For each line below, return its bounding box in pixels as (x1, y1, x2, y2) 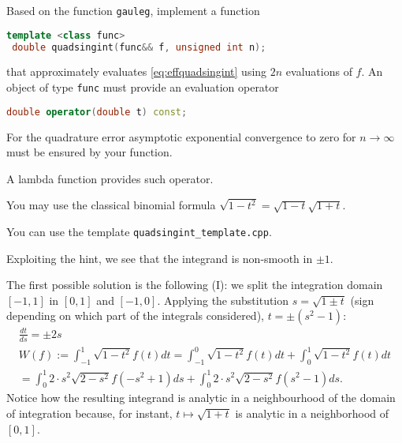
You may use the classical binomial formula (6, 197, 216, 213)
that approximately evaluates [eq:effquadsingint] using (6, 63, 267, 80)
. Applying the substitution (157, 291, 289, 308)
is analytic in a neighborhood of (235, 404, 389, 421)
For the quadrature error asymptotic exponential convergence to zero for (6, 128, 356, 145)
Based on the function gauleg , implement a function (6, 2, 260, 18)
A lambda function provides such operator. (6, 170, 214, 186)
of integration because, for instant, (6, 404, 173, 421)
